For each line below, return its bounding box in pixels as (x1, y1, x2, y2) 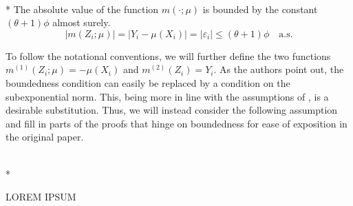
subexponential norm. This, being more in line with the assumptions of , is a (6, 89, 329, 103)
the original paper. (6, 130, 84, 144)
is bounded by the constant (202, 1, 318, 16)
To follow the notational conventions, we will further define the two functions (6, 48, 331, 63)
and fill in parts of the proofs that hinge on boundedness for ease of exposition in (6, 116, 347, 130)
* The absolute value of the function (6, 1, 159, 16)
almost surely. (52, 15, 111, 30)
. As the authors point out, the (213, 62, 344, 76)
